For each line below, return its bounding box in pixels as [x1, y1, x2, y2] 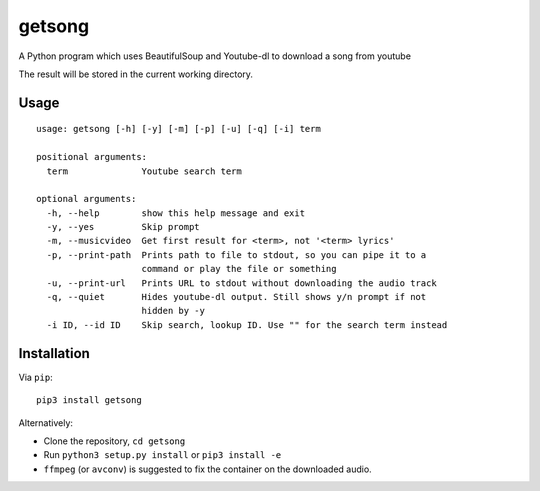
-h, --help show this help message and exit [46, 207, 305, 219]
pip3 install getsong [36, 395, 142, 406]
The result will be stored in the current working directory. [18, 68, 254, 80]
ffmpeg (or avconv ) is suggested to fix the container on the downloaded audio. [43, 463, 372, 475]
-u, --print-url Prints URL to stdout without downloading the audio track [46, 277, 437, 289]
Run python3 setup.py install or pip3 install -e [43, 449, 282, 461]
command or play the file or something [141, 263, 337, 275]
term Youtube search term [46, 165, 242, 177]
